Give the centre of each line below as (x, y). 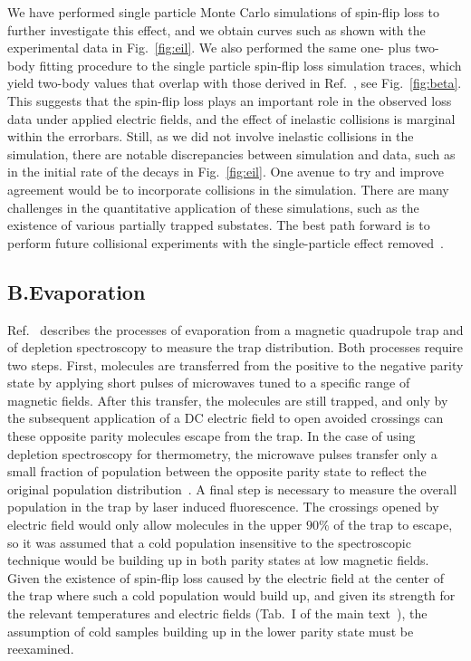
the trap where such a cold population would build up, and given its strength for (231, 595)
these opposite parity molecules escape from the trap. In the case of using (211, 436)
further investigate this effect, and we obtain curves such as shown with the (216, 29)
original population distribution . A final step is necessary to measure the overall (232, 489)
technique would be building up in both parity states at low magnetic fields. (218, 560)
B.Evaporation (77, 291)
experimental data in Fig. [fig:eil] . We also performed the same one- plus (209, 48)
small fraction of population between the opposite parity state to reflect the (217, 471)
